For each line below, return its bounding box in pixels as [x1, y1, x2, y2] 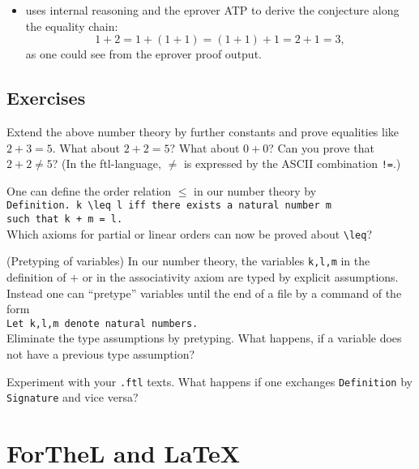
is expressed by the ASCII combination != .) [183, 155, 401, 172]
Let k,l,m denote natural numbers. [6, 317, 199, 329]
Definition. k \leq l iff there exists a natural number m [6, 200, 331, 212]
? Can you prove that [268, 139, 374, 156]
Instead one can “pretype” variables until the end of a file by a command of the [6, 284, 402, 301]
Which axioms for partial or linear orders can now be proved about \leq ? [6, 225, 373, 242]
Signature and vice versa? [6, 389, 139, 406]
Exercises [6, 85, 86, 110]
